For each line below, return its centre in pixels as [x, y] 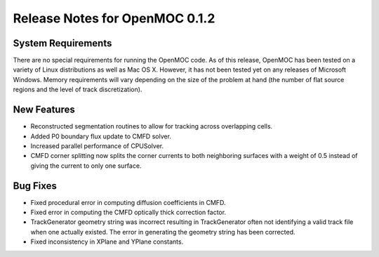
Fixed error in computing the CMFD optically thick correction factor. [128, 212]
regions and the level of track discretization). [78, 90]
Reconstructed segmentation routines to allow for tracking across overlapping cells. [152, 126]
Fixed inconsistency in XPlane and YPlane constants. [107, 242]
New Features [44, 110]
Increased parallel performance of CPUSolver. [97, 146]
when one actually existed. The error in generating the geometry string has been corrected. [163, 232]
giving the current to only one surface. [86, 166]
